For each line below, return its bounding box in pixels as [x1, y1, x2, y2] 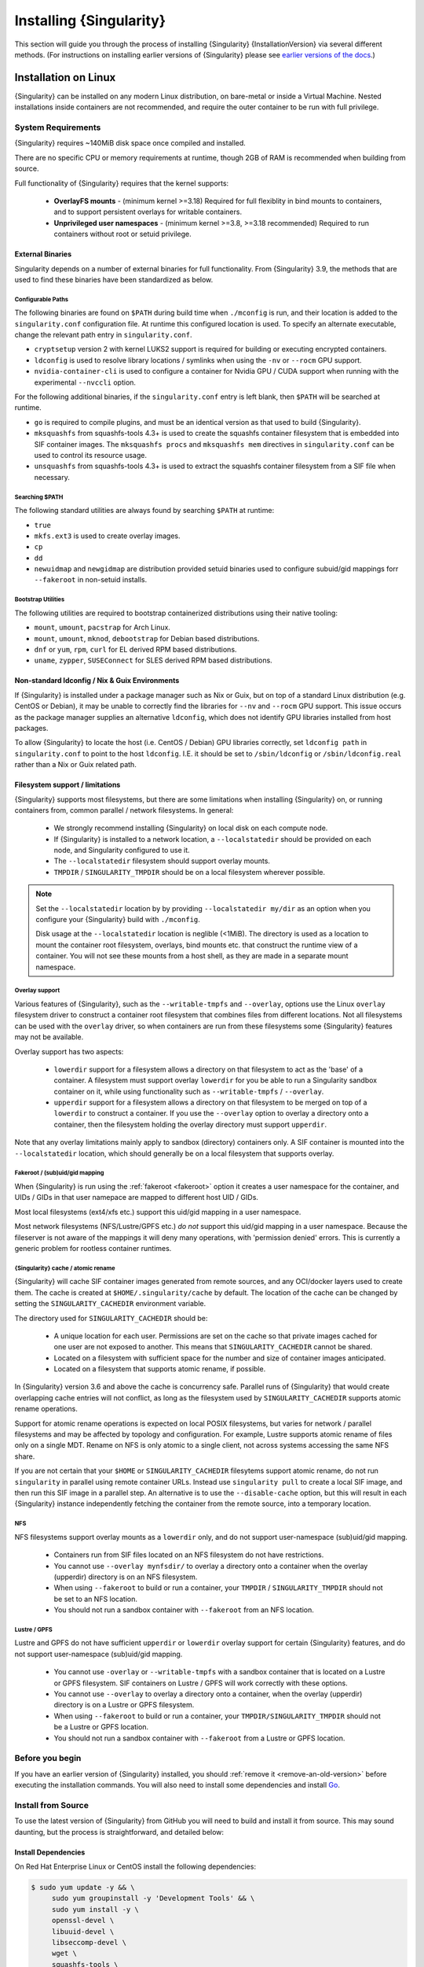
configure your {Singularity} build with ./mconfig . [35, 915, 200, 924]
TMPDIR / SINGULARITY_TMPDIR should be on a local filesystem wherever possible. [53, 867, 326, 876]
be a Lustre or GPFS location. [53, 1722, 149, 1732]
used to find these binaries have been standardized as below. [14, 275, 214, 284]
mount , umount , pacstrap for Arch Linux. [34, 622, 170, 633]
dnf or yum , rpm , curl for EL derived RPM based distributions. [34, 645, 237, 654]
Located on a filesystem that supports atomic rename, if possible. [53, 1364, 266, 1374]
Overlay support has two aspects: [14, 1046, 124, 1056]
